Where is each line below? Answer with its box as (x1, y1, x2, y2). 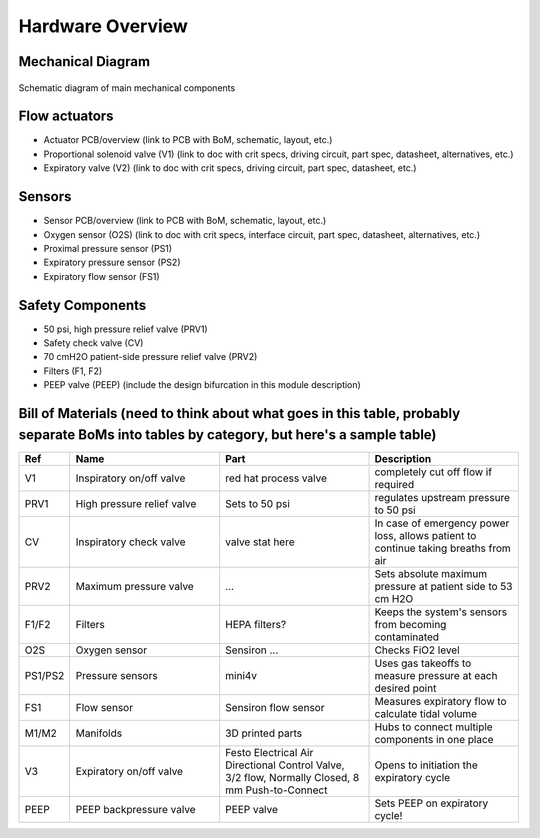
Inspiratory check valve (75, 535, 186, 549)
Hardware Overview (18, 15, 189, 37)
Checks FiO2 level (374, 643, 460, 657)
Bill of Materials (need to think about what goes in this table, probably (18, 405, 461, 422)
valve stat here (225, 535, 295, 549)
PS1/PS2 (24, 668, 65, 682)
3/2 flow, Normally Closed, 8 (225, 770, 360, 784)
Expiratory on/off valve (75, 764, 184, 778)
